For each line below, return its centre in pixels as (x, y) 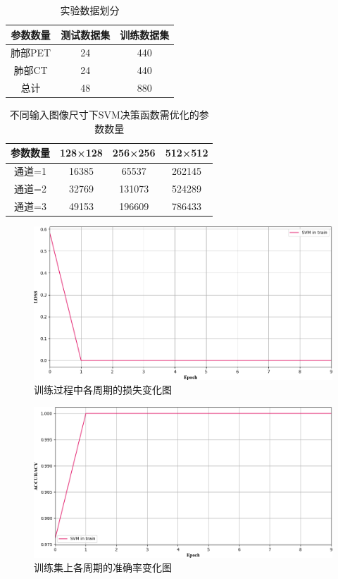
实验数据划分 (90, 10)
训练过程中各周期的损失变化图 (103, 390)
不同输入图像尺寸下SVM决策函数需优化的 (104, 115)
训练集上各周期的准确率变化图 (103, 567)
